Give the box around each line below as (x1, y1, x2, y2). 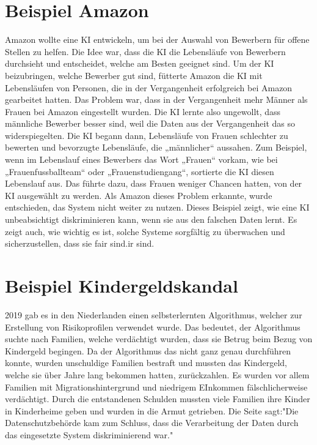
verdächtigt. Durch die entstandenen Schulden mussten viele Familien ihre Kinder (5, 392, 310, 405)
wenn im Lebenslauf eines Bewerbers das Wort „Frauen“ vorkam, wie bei (5, 153, 278, 166)
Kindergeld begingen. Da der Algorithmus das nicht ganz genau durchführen (5, 344, 291, 357)
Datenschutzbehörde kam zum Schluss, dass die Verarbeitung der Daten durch (5, 416, 299, 429)
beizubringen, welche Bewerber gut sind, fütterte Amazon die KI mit (5, 69, 263, 81)
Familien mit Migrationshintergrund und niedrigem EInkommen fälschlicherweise (5, 380, 308, 393)
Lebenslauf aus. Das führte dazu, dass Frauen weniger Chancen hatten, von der (5, 177, 302, 190)
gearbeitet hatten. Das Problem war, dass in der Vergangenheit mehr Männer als (5, 93, 308, 106)
